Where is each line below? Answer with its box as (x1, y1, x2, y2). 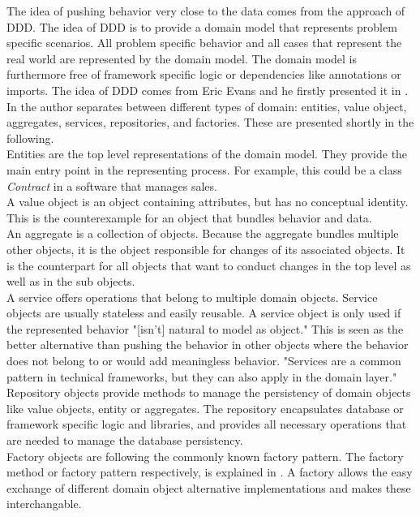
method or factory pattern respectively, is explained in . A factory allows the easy (6, 463, 413, 480)
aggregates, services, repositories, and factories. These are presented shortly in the (6, 114, 414, 131)
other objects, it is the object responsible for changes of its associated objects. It (6, 240, 405, 257)
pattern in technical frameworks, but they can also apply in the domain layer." (6, 368, 397, 385)
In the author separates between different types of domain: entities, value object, (6, 97, 407, 114)
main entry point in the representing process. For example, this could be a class (6, 161, 402, 178)
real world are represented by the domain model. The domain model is (6, 50, 357, 67)
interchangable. (6, 495, 82, 512)
